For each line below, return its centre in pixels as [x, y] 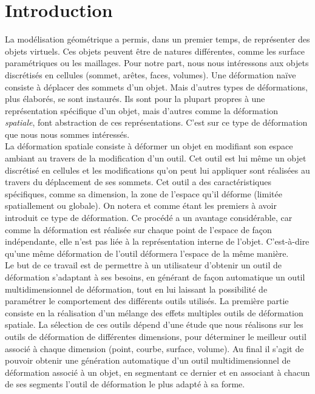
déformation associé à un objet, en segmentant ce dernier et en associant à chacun [157, 372]
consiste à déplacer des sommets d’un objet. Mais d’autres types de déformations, [156, 87]
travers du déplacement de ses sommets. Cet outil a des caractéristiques [138, 182]
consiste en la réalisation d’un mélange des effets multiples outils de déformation [154, 312]
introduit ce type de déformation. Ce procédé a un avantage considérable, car [149, 218]
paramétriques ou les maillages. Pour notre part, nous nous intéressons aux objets [157, 63]
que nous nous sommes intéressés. [67, 134]
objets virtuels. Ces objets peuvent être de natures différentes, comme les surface [155, 51]
